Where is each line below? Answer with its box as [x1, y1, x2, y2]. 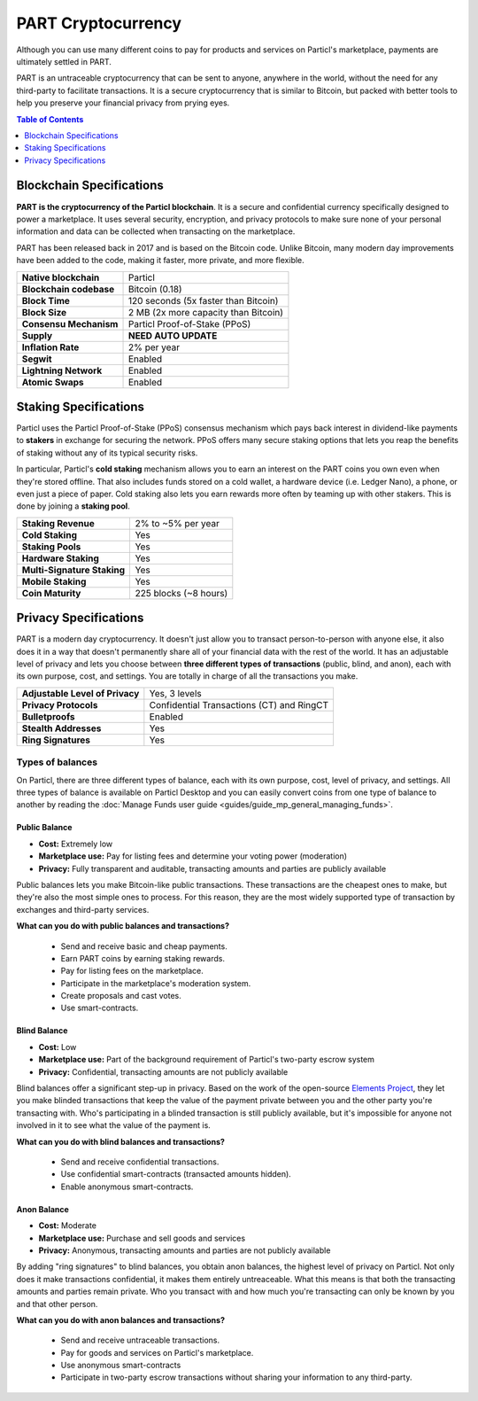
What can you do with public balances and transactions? [16, 921, 230, 931]
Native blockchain [21, 271, 100, 284]
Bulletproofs [21, 710, 75, 722]
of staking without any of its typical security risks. [16, 448, 198, 458]
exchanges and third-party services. [16, 904, 150, 915]
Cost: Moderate [38, 1220, 97, 1231]
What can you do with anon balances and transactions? [16, 1314, 226, 1325]
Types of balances [16, 756, 97, 768]
